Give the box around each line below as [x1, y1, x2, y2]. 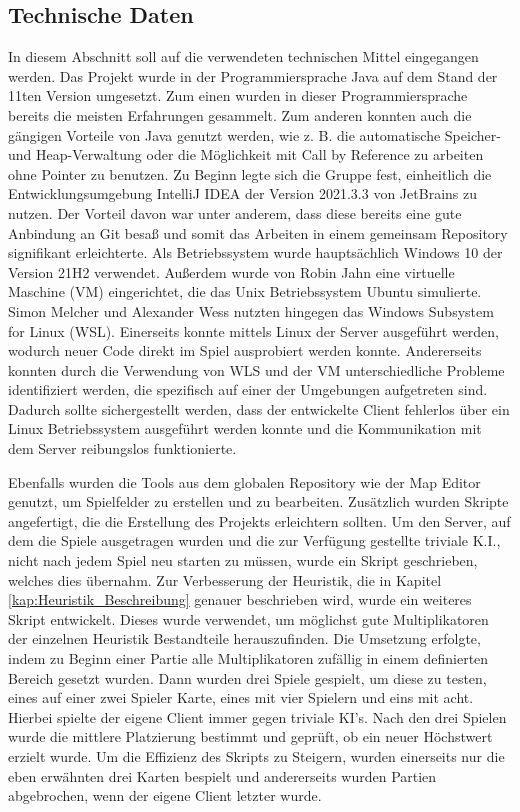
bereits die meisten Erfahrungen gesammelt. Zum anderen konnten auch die [8, 104, 472, 125]
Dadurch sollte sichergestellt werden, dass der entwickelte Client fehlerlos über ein [8, 398, 510, 419]
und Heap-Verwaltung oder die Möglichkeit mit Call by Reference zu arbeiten [8, 144, 484, 165]
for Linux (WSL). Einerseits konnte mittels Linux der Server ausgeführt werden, [8, 320, 500, 341]
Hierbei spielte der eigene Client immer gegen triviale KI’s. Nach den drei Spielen [8, 706, 507, 727]
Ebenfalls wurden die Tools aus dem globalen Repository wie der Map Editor [8, 471, 481, 492]
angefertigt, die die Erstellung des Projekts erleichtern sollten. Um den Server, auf [8, 510, 511, 531]
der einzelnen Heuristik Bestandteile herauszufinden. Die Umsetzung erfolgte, [8, 628, 481, 649]
